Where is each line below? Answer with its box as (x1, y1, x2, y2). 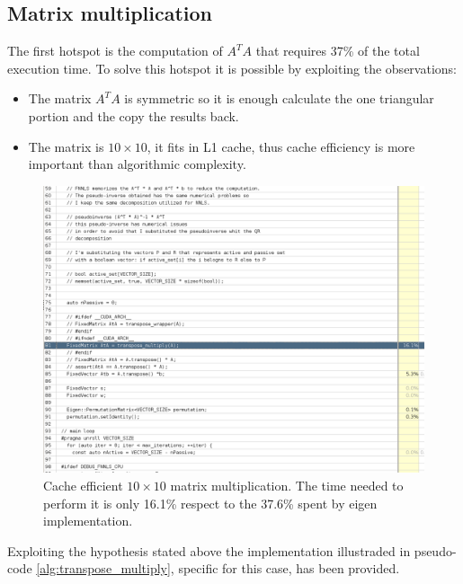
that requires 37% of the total (255, 41, 420, 60)
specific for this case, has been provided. (178, 559, 400, 578)
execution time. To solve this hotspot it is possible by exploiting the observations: (7, 58, 457, 77)
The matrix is (28, 137, 104, 155)
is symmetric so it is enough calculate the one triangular (124, 89, 434, 108)
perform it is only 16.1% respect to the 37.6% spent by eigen (43, 493, 378, 512)
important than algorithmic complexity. (28, 155, 246, 173)
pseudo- (414, 541, 457, 560)
